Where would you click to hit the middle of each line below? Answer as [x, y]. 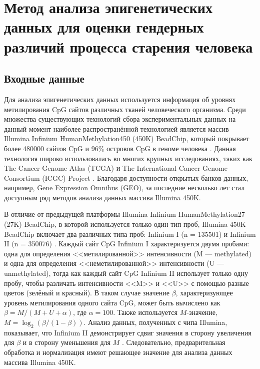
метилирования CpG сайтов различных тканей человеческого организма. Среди [125, 109]
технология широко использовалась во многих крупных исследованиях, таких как [128, 158]
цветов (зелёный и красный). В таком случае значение [87, 293]
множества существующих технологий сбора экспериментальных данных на [120, 119]
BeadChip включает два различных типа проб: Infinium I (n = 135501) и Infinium [130, 234]
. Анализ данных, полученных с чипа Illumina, [155, 322]
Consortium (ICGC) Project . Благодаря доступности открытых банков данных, [126, 177]
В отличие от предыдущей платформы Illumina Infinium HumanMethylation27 [124, 214]
